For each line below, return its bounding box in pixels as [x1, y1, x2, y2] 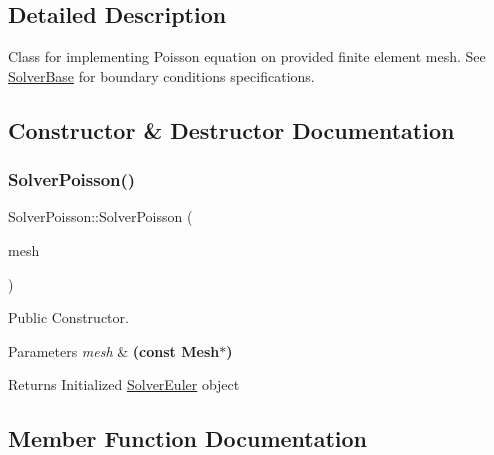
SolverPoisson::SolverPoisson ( [8, 206, 193, 227]
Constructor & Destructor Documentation [8, 114, 455, 145]
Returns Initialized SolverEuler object [8, 374, 240, 395]
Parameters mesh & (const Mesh [8, 340, 220, 361]
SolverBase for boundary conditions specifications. [8, 65, 315, 86]
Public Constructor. [8, 307, 129, 328]
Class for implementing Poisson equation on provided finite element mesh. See [8, 46, 486, 67]
